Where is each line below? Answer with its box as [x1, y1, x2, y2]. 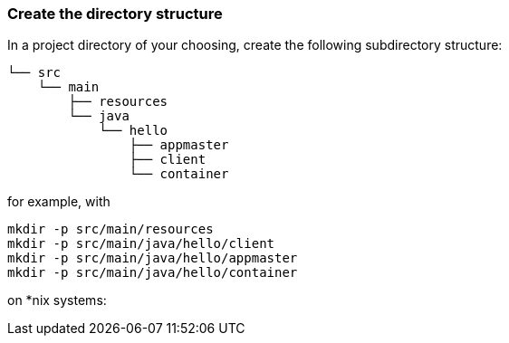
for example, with [7, 194, 110, 210]
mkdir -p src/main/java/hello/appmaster [7, 251, 298, 266]
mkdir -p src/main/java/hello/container [7, 265, 298, 281]
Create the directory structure [7, 5, 223, 23]
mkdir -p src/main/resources [7, 222, 214, 237]
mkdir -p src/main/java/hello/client [7, 236, 275, 252]
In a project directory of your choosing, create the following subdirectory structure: [7, 37, 503, 53]
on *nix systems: [7, 292, 107, 309]
